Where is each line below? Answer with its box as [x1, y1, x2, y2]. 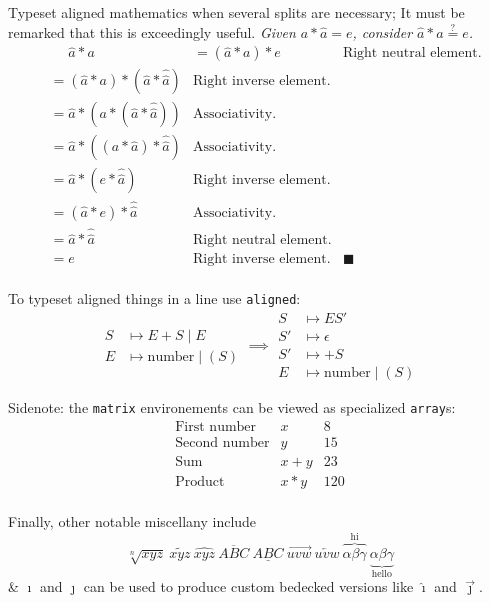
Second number [175, 435, 270, 450]
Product [175, 474, 225, 489]
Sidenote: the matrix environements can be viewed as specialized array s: [8, 397, 456, 418]
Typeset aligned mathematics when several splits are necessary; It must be [8, 2, 465, 22]
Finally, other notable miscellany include [8, 510, 257, 531]
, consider [352, 21, 413, 42]
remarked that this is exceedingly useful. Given [8, 21, 296, 42]
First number [175, 419, 257, 434]
